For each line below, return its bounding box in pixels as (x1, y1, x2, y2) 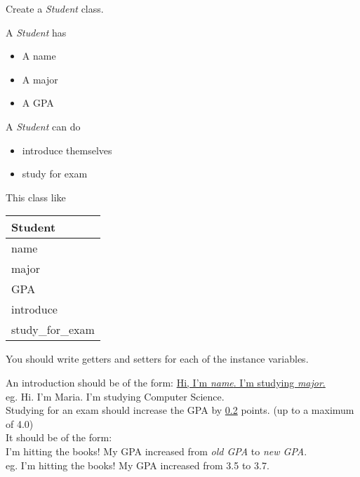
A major (22, 72, 58, 86)
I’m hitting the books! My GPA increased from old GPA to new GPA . (6, 443, 307, 458)
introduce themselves (22, 142, 112, 157)
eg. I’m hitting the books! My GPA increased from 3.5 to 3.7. (6, 457, 269, 472)
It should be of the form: (6, 430, 112, 445)
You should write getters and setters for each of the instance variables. (6, 351, 309, 366)
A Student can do (6, 119, 81, 133)
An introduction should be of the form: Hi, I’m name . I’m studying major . (6, 375, 326, 389)
